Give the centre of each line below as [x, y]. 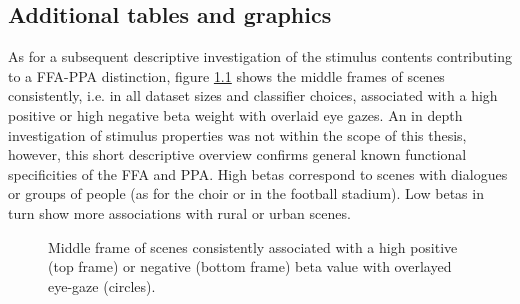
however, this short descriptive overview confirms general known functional [237, 154]
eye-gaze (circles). [102, 285]
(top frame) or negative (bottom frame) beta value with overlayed [250, 266]
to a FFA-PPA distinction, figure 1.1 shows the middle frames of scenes [226, 75]
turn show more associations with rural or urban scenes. [179, 212]
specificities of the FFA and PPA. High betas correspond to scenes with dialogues [258, 173]
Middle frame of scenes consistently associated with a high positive [253, 246]
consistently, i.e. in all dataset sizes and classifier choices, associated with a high [253, 95]
